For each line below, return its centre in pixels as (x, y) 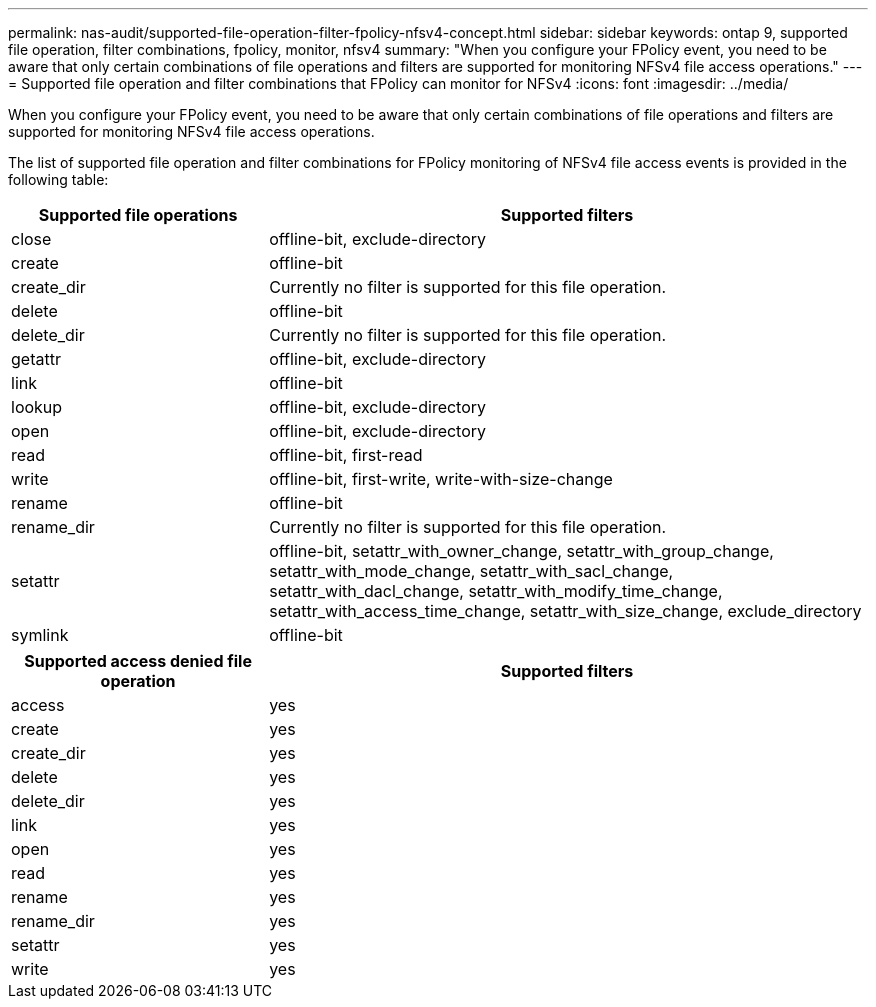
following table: (58, 179)
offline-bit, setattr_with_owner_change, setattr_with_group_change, (521, 551)
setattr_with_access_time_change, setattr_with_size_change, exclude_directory (565, 611)
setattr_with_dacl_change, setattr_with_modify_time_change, (496, 591)
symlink (40, 635)
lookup (37, 407)
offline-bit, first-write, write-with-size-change (441, 479)
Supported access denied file (138, 661)
